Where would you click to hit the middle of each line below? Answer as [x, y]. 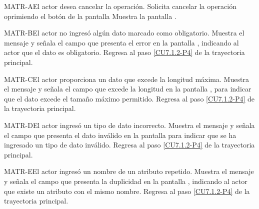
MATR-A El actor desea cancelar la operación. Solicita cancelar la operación [120, 6]
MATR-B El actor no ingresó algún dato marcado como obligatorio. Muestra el [124, 33]
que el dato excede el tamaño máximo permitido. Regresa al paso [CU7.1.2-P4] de [129, 98]
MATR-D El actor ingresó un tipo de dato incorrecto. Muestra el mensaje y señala [129, 125]
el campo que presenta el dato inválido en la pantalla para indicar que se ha [120, 135]
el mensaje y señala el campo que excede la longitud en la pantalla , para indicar [128, 89]
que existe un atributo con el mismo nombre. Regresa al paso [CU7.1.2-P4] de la [127, 191]
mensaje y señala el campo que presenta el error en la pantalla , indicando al [121, 42]
